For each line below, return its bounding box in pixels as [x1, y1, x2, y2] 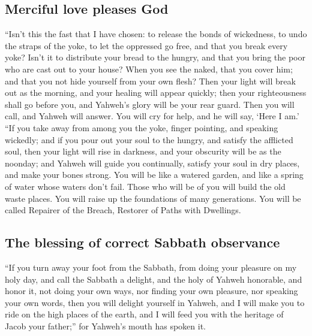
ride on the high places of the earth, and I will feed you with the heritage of [5, 308, 284, 320]
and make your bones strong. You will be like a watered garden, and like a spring [5, 168, 304, 181]
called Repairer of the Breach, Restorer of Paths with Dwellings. [5, 204, 241, 216]
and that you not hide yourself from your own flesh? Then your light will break [5, 74, 296, 87]
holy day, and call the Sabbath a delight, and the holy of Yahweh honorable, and [5, 273, 302, 285]
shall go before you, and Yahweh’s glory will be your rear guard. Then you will [5, 98, 295, 110]
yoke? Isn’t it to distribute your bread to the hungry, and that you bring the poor [5, 51, 305, 63]
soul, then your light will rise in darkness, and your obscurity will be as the [5, 145, 281, 158]
